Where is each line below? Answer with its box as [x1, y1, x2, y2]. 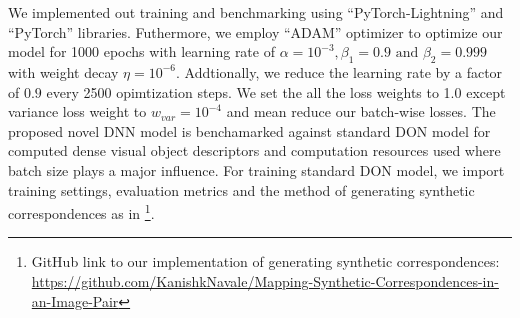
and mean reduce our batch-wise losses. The [226, 101, 496, 122]
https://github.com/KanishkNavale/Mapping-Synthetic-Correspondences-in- [31, 270, 499, 291]
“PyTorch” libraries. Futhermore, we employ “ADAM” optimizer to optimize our [8, 21, 503, 42]
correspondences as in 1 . [8, 200, 155, 223]
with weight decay [8, 61, 119, 82]
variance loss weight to [8, 101, 147, 122]
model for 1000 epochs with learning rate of [8, 41, 275, 62]
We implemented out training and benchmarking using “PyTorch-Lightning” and [8, 2, 504, 22]
